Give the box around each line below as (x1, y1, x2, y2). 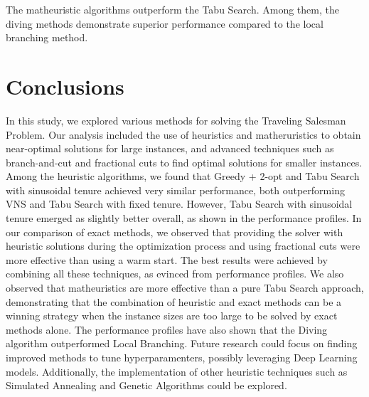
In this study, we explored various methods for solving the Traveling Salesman (6, 112, 346, 127)
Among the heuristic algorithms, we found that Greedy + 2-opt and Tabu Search (6, 169, 360, 184)
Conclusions (6, 71, 124, 100)
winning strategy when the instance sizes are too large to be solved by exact (6, 308, 338, 323)
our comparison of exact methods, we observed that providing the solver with (6, 224, 343, 239)
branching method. (6, 30, 88, 45)
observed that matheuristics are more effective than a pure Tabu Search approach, (6, 280, 364, 295)
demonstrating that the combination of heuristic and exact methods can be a (6, 294, 342, 309)
